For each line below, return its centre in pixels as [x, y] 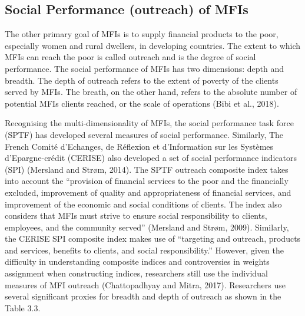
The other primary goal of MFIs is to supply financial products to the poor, [142, 34]
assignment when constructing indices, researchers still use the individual [136, 273]
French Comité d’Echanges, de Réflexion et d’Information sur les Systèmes [139, 146]
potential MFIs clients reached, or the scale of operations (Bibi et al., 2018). [142, 103]
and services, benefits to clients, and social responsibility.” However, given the [144, 250]
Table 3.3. [23, 307]
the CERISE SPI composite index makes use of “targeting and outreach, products [153, 238]
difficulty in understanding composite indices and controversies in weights [137, 261]
